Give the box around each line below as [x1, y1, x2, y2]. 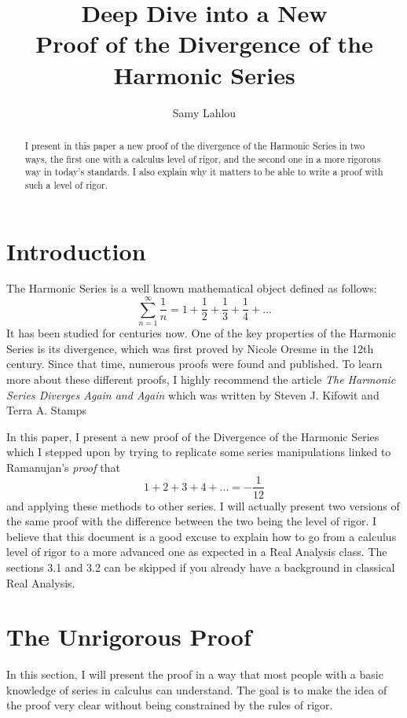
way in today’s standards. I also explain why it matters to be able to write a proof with [24, 165, 383, 179]
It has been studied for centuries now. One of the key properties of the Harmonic [6, 325, 396, 341]
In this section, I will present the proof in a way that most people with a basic [6, 666, 383, 683]
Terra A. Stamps [6, 402, 87, 418]
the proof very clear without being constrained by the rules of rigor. [6, 697, 333, 713]
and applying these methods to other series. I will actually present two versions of [6, 497, 400, 514]
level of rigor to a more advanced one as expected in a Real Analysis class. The [6, 543, 387, 560]
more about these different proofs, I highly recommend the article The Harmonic [6, 370, 396, 387]
